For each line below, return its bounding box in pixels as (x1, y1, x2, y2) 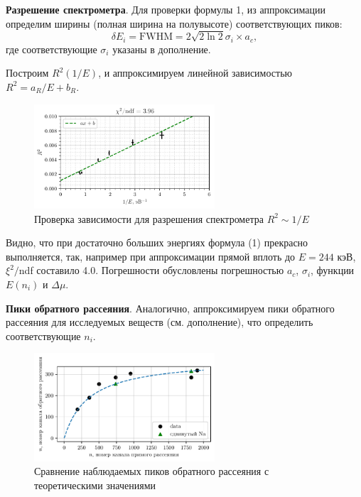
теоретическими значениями (34, 477, 156, 492)
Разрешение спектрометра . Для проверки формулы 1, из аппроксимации (6, 2, 326, 16)
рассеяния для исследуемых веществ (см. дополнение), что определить (6, 315, 313, 329)
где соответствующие (6, 41, 97, 56)
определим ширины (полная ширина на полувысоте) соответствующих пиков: (6, 16, 343, 31)
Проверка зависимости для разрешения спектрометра (34, 211, 264, 226)
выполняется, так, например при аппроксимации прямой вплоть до (6, 248, 296, 263)
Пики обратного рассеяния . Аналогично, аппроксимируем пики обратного (6, 300, 335, 315)
